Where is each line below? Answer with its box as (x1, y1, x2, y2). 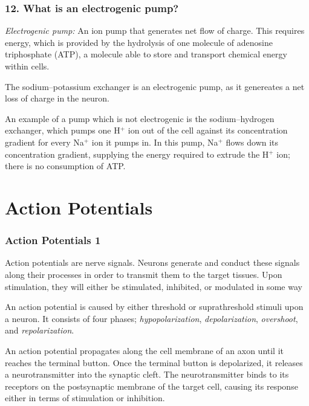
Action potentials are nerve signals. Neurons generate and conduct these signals (5, 256, 300, 269)
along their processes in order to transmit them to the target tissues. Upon (5, 268, 282, 280)
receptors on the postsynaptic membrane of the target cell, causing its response (5, 379, 298, 392)
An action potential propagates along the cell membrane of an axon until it (5, 344, 284, 356)
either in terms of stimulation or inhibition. (5, 391, 165, 404)
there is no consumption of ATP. (5, 159, 126, 172)
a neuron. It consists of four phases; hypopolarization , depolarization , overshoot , (5, 312, 298, 324)
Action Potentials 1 (5, 233, 101, 248)
